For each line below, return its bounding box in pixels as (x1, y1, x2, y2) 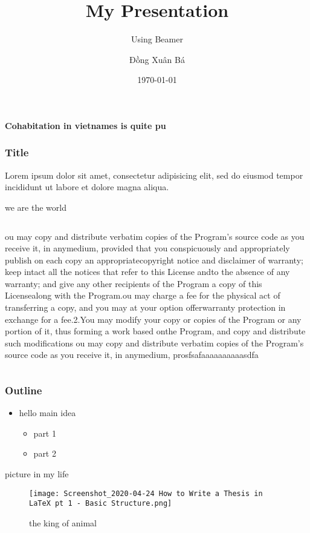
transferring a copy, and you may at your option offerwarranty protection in (5, 301, 286, 314)
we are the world (5, 200, 66, 213)
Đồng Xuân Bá (129, 53, 185, 65)
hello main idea (19, 406, 76, 419)
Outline (5, 382, 42, 397)
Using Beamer (131, 33, 183, 45)
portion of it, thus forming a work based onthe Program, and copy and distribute (5, 325, 306, 337)
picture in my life (5, 468, 69, 480)
